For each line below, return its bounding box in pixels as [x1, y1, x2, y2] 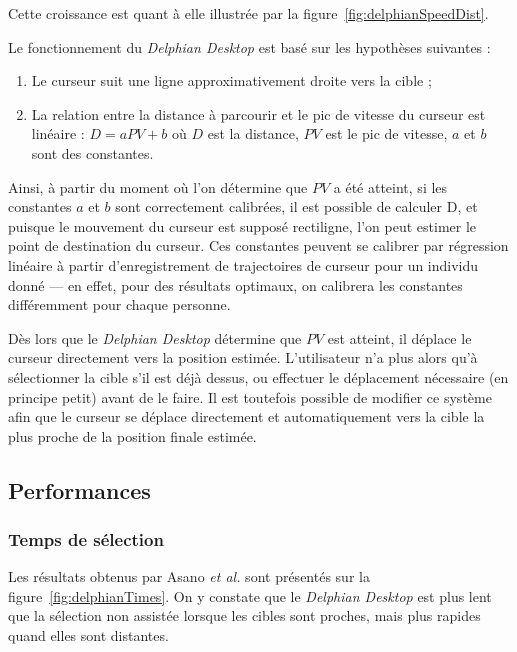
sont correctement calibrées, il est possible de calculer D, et [115, 196, 478, 217]
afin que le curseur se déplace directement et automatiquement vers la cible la [8, 406, 485, 427]
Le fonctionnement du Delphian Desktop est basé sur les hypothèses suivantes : [8, 36, 491, 57]
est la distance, [207, 123, 299, 144]
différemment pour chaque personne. [8, 294, 231, 315]
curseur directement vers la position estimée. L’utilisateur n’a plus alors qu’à [8, 347, 478, 368]
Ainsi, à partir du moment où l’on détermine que [8, 176, 308, 197]
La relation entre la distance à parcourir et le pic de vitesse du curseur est [31, 103, 486, 124]
